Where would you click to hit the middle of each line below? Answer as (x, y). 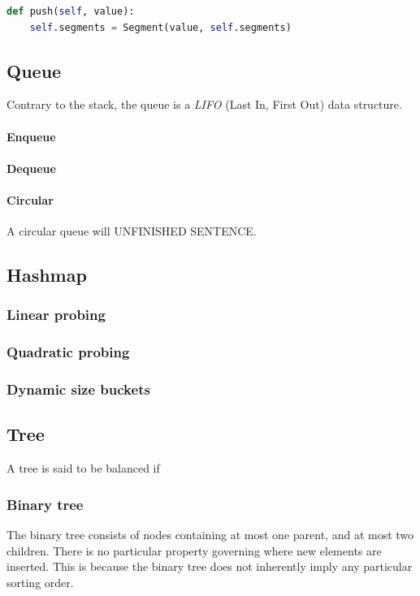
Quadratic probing (68, 352)
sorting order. (40, 582)
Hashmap (47, 275)
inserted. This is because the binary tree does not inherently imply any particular (210, 566)
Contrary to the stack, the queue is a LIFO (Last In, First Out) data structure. (204, 104)
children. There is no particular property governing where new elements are (194, 550)
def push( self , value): (71, 11)
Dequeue (31, 168)
